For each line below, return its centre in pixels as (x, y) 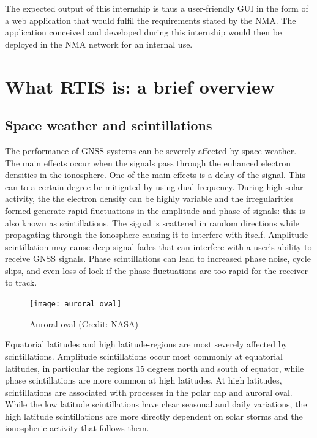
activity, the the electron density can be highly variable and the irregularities (149, 199)
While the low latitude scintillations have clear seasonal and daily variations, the (156, 404)
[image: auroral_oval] (76, 304)
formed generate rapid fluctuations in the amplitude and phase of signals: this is (155, 210)
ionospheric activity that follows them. (77, 428)
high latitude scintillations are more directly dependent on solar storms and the (154, 416)
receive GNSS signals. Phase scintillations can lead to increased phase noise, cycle (158, 258)
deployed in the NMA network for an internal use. (99, 44)
